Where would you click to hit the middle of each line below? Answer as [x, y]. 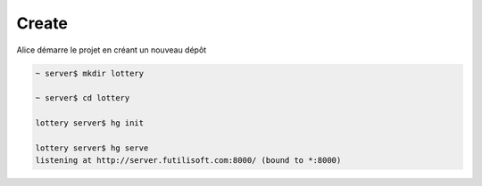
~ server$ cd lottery [83, 98]
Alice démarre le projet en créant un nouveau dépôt [112, 50]
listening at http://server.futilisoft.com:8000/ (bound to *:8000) [188, 161]
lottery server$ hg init [90, 123]
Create [42, 23]
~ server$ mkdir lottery [90, 73]
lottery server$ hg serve [92, 148]
